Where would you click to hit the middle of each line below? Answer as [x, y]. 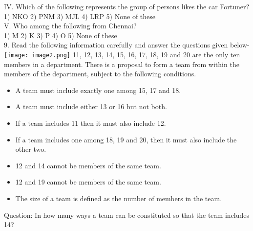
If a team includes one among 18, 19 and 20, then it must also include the [126, 139]
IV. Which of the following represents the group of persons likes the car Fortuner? [127, 6]
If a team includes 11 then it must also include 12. [91, 123]
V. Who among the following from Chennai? [70, 26]
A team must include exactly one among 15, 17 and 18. [98, 90]
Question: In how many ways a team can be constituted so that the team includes [126, 215]
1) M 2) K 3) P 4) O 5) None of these [61, 35]
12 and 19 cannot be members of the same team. [88, 182]
